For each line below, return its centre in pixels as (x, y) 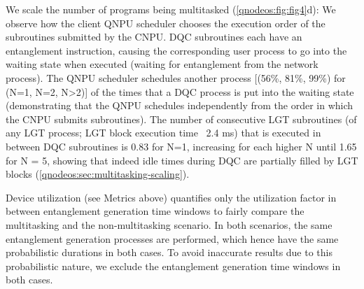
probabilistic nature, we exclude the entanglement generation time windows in (173, 266)
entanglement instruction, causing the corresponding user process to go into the (176, 50)
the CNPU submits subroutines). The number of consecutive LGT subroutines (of (181, 119)
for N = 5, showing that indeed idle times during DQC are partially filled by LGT (182, 160)
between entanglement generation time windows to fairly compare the (155, 211)
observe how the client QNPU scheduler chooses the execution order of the (166, 23)
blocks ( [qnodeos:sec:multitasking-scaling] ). (98, 174)
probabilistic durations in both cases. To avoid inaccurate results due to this (169, 252)
